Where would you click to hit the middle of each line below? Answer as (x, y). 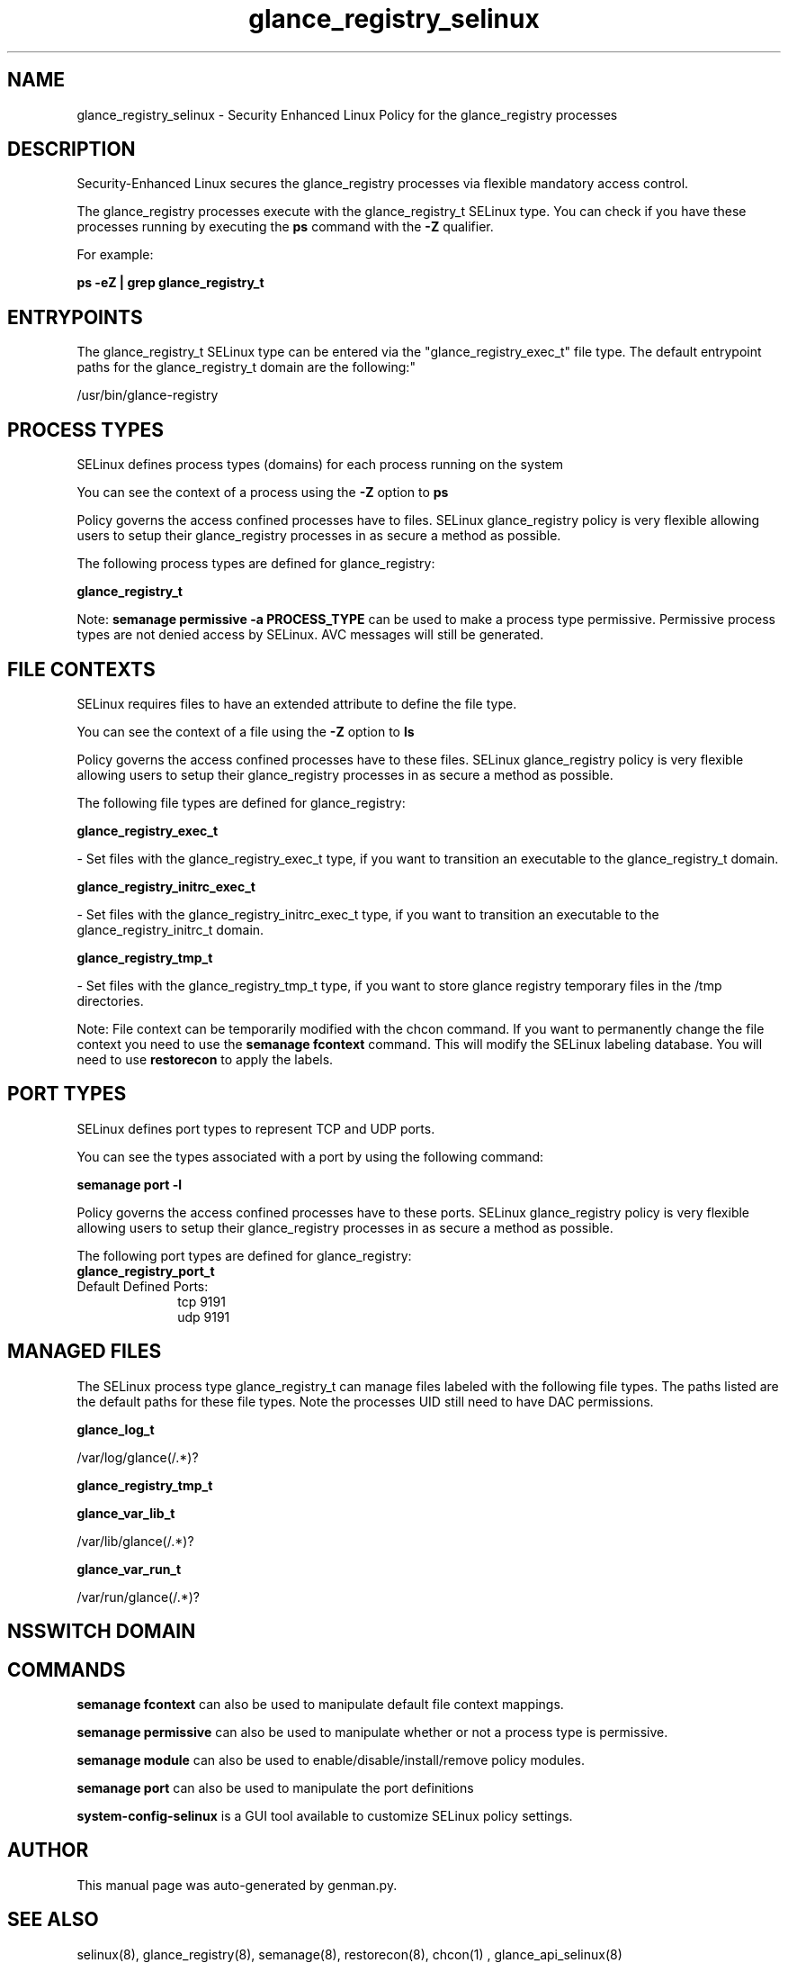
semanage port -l (129, 1184)
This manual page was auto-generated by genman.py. (237, 1885)
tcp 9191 (201, 1301)
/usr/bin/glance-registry (148, 395)
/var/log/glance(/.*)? (138, 1457)
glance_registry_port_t (146, 1271)
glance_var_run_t (129, 1569)
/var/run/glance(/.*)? (138, 1597)
